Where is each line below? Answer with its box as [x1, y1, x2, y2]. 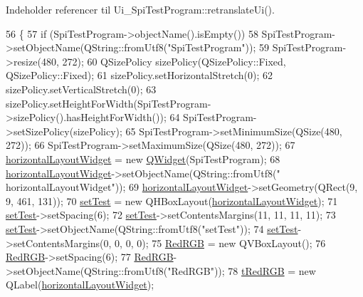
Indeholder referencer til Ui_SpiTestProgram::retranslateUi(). [6, 2, 275, 16]
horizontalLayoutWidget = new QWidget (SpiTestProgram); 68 [6, 151, 280, 166]
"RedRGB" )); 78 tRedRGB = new [167, 263, 316, 278]
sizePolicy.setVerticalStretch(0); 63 [6, 81, 157, 96]
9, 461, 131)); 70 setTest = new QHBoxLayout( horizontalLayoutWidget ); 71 [6, 193, 338, 208]
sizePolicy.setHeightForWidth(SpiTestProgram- [6, 95, 211, 110]
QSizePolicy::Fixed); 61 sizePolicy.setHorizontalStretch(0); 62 [6, 68, 273, 83]
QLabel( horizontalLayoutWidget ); [6, 277, 154, 292]
